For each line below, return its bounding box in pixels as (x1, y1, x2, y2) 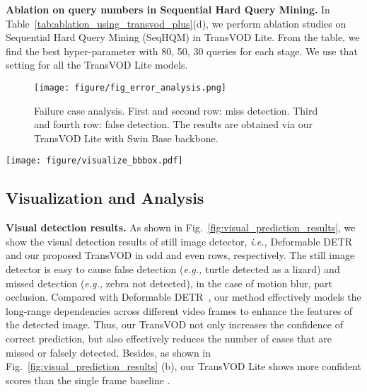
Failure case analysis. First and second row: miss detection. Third (34, 103, 318, 117)
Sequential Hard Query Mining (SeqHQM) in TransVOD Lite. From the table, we (6, 30, 360, 45)
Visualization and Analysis (6, 187, 204, 209)
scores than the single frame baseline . (6, 372, 170, 387)
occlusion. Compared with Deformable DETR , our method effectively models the (6, 289, 361, 304)
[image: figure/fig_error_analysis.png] (34, 82, 227, 93)
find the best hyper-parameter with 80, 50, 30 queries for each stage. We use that (6, 43, 358, 58)
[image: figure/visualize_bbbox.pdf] (6, 156, 183, 166)
